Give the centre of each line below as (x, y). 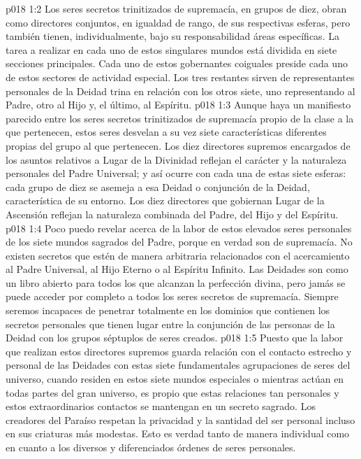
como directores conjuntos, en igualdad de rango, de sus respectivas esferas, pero (178, 22)
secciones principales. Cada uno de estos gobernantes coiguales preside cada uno (177, 63)
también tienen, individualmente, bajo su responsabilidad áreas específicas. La (172, 36)
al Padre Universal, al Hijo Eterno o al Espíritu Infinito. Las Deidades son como (177, 269)
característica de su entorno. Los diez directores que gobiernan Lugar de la (165, 200)
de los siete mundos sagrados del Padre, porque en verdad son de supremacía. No (179, 242)
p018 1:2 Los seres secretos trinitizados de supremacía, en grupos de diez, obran (176, 8)
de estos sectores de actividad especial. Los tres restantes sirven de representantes (180, 77)
